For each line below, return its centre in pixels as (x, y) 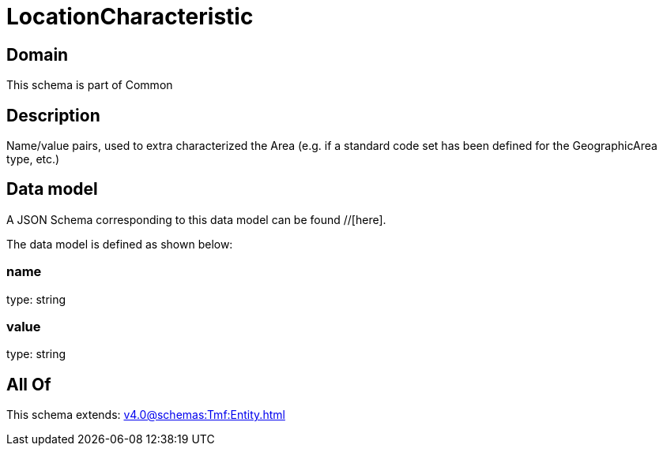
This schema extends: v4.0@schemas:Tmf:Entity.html (146, 415)
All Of (29, 384)
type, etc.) (33, 159)
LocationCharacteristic (130, 17)
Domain (38, 54)
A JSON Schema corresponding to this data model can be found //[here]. (196, 219)
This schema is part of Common (90, 85)
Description (53, 115)
